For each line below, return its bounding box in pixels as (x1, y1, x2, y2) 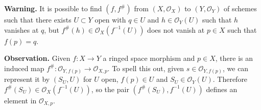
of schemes (224, 3, 257, 13)
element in (4, 95, 37, 105)
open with (94, 14, 126, 25)
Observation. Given (4, 53, 70, 63)
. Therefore (212, 74, 248, 84)
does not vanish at (147, 24, 205, 35)
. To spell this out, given (107, 62, 184, 73)
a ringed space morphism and (103, 53, 195, 63)
